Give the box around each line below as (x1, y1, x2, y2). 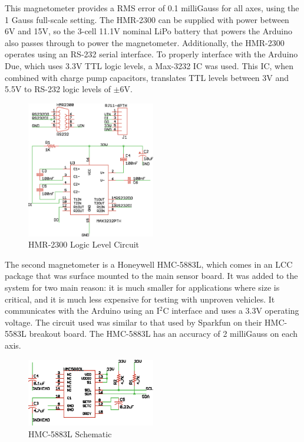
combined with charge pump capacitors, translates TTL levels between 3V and (5, 71, 289, 83)
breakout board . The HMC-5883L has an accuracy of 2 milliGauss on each (29, 327, 298, 340)
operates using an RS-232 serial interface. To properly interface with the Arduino (5, 48, 298, 60)
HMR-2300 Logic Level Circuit (28, 238, 140, 251)
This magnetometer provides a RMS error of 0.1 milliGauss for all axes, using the (5, 2, 299, 14)
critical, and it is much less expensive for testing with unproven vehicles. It (5, 292, 275, 305)
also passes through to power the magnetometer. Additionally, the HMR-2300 (5, 36, 285, 48)
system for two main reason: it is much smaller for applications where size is (5, 281, 280, 294)
